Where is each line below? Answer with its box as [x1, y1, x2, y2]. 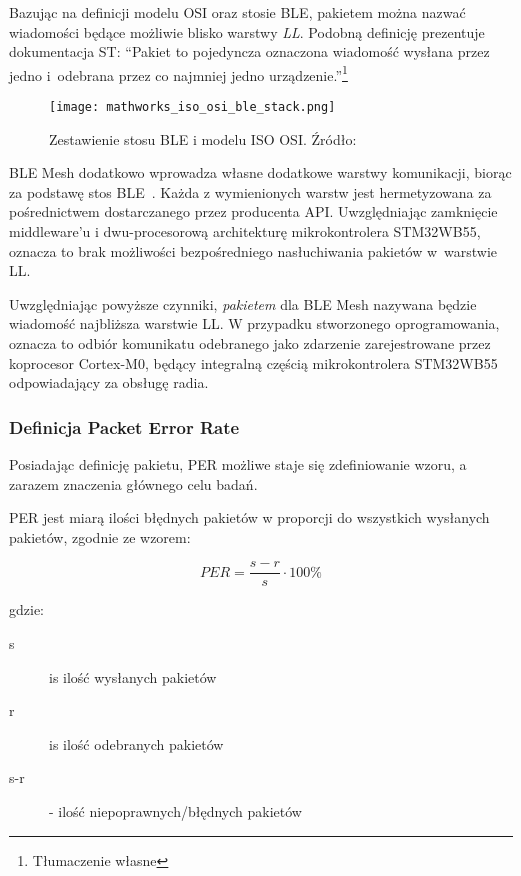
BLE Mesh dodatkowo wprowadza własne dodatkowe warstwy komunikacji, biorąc [9, 162, 512, 183]
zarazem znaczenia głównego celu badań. [9, 473, 258, 494]
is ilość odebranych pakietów [49, 733, 224, 754]
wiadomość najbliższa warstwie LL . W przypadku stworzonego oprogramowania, [9, 313, 500, 334]
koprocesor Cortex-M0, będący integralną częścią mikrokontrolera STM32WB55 [9, 352, 498, 373]
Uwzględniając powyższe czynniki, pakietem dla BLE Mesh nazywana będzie [9, 293, 477, 314]
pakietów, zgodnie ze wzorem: [9, 526, 191, 547]
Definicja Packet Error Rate [9, 414, 240, 439]
